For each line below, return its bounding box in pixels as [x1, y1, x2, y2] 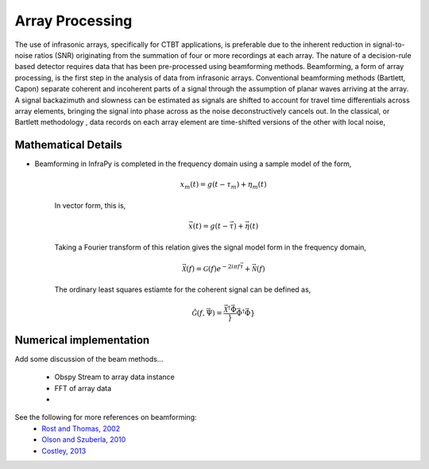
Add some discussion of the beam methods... [14, 354, 164, 363]
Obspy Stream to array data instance [54, 372, 175, 382]
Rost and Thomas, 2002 [41, 424, 121, 433]
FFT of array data [54, 383, 112, 393]
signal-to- [372, 40, 405, 49]
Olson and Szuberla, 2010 [41, 435, 126, 444]
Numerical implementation [14, 333, 150, 347]
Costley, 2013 [41, 446, 87, 455]
